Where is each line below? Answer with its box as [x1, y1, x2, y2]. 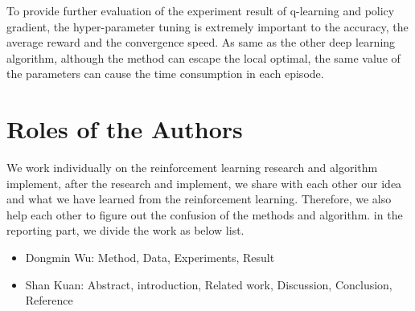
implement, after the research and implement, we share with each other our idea [6, 174, 402, 191]
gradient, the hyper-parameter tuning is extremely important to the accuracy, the [6, 18, 409, 35]
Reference [25, 292, 73, 309]
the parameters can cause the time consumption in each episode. [6, 65, 324, 82]
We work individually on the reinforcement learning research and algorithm [6, 159, 378, 176]
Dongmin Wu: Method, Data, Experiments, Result [25, 249, 275, 266]
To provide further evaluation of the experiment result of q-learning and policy [6, 2, 395, 18]
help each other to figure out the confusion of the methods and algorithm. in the [6, 206, 403, 223]
